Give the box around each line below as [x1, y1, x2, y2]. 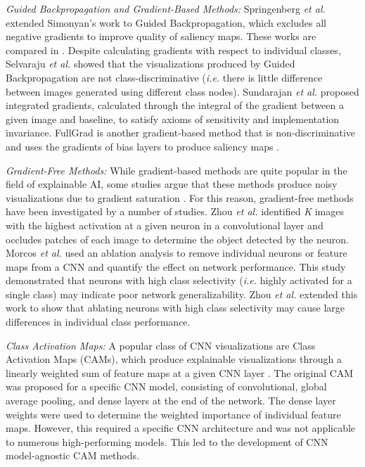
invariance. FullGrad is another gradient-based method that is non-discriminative [6, 125, 356, 140]
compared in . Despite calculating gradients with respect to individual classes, [6, 42, 341, 57]
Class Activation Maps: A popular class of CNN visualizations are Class [6, 338, 316, 352]
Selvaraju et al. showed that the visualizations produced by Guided [6, 56, 295, 71]
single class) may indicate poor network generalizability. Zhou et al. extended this [6, 286, 358, 301]
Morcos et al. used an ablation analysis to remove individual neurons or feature [6, 245, 347, 260]
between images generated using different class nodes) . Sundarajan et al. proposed [6, 84, 359, 98]
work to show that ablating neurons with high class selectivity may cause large [6, 300, 345, 315]
